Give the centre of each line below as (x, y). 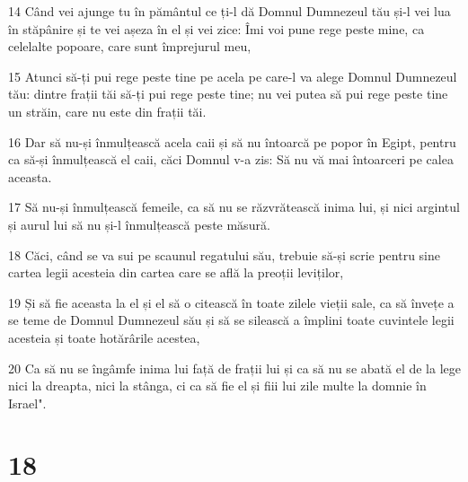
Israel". (27, 403)
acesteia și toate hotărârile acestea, (104, 337)
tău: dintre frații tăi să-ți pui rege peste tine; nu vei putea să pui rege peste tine (228, 94)
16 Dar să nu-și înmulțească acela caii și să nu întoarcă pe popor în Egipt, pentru (232, 141)
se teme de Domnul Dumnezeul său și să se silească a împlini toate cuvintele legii (231, 320)
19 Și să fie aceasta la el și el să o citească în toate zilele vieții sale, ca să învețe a (231, 302)
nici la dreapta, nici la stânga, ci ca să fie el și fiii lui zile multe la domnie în (217, 386)
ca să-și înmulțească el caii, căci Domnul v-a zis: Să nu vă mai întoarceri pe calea (231, 159)
